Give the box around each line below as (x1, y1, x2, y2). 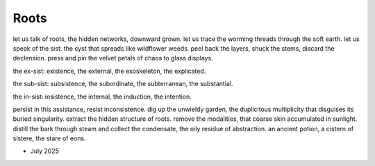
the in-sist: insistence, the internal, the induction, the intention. (12, 92, 192, 101)
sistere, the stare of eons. (12, 134, 86, 142)
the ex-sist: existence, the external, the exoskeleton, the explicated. (12, 67, 206, 75)
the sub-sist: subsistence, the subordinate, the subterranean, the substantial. (12, 80, 233, 88)
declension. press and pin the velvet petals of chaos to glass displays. (12, 54, 213, 63)
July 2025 (30, 147, 59, 156)
